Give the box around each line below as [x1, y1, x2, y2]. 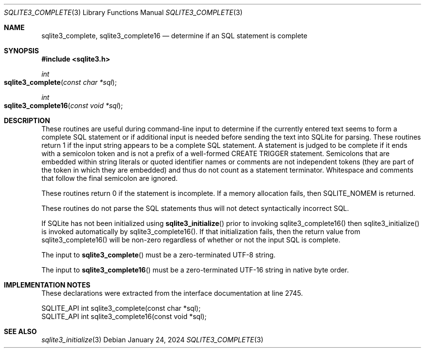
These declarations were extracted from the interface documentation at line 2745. [41, 289, 303, 297]
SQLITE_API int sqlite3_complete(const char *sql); [41, 304, 201, 312]
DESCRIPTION [4, 116, 50, 125]
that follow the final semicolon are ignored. [41, 174, 178, 182]
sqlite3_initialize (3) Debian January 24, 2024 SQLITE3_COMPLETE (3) [41, 336, 263, 344]
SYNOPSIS [4, 47, 39, 55]
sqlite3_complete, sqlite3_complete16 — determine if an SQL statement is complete [41, 32, 308, 40]
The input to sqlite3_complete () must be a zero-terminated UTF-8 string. [41, 251, 276, 259]
